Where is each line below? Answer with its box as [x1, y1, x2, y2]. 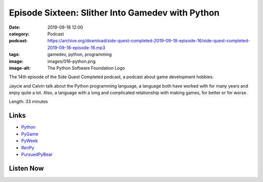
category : [9, 31, 30, 36]
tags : [9, 52, 20, 57]
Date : [9, 24, 20, 30]
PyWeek [21, 138, 38, 144]
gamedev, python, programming [47, 52, 112, 57]
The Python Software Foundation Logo [47, 65, 125, 71]
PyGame [21, 131, 38, 137]
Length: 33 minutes [9, 99, 48, 105]
